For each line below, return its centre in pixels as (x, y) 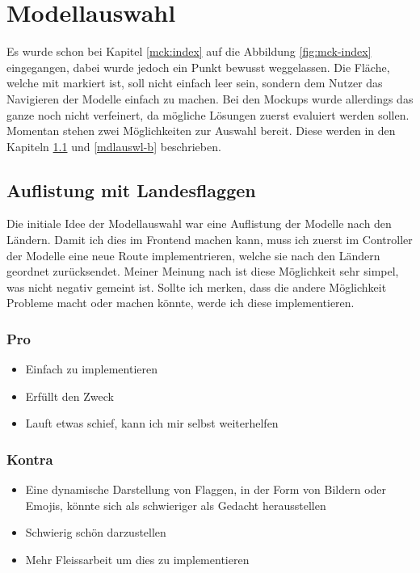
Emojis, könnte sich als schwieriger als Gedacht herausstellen (176, 505)
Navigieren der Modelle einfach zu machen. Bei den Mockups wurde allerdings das (210, 98)
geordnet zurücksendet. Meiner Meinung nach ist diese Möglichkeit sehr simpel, (203, 271)
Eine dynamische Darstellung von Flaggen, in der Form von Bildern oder (206, 489)
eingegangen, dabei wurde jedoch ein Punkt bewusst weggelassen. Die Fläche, (198, 67)
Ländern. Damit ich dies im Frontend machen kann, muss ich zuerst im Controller (210, 240)
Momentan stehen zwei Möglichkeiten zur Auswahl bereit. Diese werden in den (201, 131)
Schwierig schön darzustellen (96, 532)
